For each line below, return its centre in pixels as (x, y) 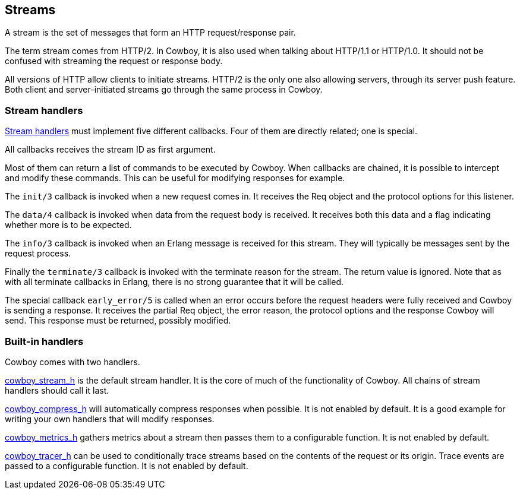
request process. (38, 254)
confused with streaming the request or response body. (114, 61)
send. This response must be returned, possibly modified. (118, 321)
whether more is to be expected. (68, 225)
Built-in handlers (44, 341)
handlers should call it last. (57, 390)
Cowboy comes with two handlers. (73, 362)
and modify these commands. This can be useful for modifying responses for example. (175, 178)
